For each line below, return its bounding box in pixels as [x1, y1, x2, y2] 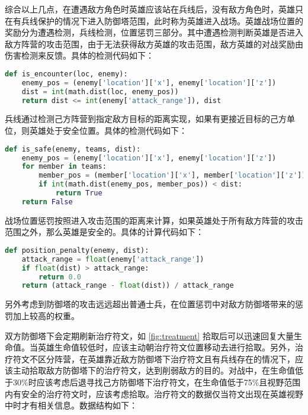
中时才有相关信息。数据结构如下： [5, 399, 137, 411]
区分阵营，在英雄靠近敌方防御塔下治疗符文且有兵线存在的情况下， [37, 352, 295, 365]
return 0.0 [38, 272, 81, 281]
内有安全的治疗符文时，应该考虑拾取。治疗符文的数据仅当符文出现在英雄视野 [5, 387, 303, 400]
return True [55, 189, 102, 198]
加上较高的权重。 [12, 309, 79, 321]
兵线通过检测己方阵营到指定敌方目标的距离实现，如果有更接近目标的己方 [5, 112, 287, 125]
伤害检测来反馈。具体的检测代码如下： [5, 49, 154, 62]
